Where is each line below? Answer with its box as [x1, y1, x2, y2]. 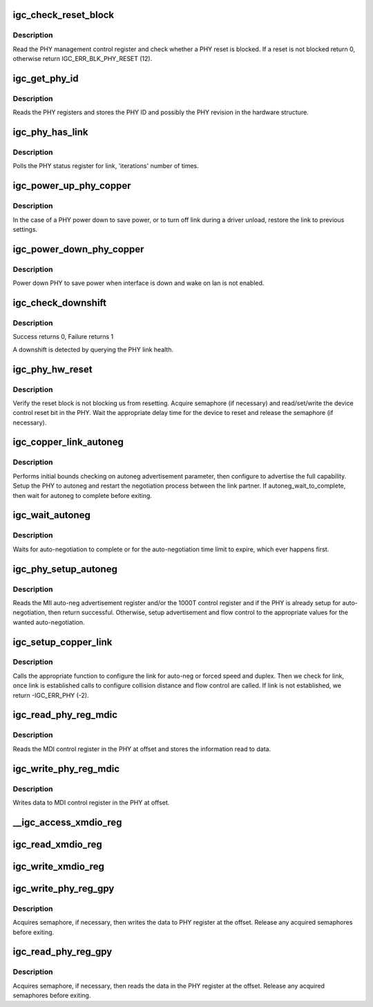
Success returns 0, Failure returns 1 [12, 333, 114, 341]
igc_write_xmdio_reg [12, 860, 105, 872]
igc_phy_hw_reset [12, 363, 93, 375]
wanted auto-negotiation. [12, 618, 86, 626]
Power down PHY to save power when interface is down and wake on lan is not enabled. [12, 279, 265, 287]
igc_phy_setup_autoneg [12, 563, 117, 575]
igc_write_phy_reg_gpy [12, 883, 115, 894]
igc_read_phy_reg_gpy [12, 946, 113, 958]
